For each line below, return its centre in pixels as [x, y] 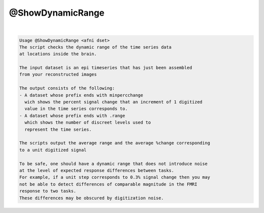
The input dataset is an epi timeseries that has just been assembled [106, 68]
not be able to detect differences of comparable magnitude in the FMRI [108, 184]
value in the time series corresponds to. [76, 109]
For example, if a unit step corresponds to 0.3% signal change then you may [115, 177]
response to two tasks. [48, 191]
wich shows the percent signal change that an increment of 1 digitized [114, 102]
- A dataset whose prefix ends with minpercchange [81, 95]
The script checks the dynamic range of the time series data [95, 47]
